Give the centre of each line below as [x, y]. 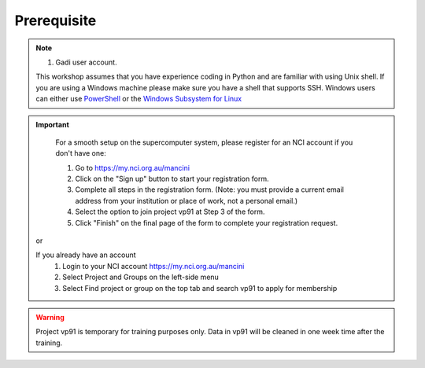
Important [53, 124]
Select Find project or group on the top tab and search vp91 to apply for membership [200, 288]
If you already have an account [86, 255]
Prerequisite [55, 20]
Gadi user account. [86, 62]
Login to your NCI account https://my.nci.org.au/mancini [153, 266]
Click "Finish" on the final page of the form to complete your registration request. [207, 223]
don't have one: [81, 153]
